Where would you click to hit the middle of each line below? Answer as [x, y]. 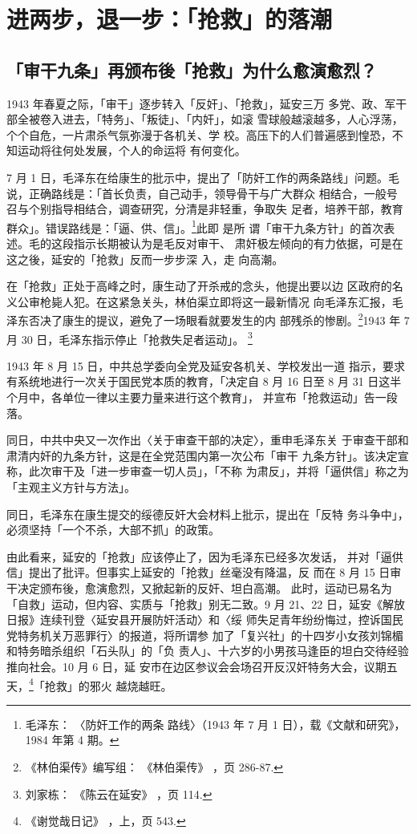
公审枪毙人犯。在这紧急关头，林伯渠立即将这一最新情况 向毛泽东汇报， [204, 301]
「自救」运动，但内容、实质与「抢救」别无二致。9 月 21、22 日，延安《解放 [206, 603]
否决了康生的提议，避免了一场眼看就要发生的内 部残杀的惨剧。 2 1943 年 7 [219, 319]
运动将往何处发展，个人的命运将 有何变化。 [132, 150]
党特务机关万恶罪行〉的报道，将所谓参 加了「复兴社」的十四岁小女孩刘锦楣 [205, 635]
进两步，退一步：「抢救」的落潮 [170, 19]
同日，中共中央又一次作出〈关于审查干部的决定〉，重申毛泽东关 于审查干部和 [208, 440]
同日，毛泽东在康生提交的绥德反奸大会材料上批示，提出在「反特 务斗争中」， [208, 514]
